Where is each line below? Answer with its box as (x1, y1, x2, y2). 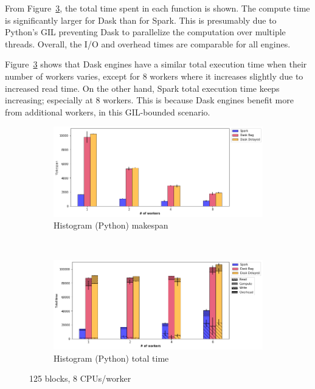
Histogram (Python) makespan (54, 219, 168, 232)
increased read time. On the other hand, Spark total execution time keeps (5, 81, 280, 94)
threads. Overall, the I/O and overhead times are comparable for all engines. (5, 37, 291, 50)
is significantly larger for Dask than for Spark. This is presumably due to (5, 13, 277, 26)
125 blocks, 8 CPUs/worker (29, 372, 131, 385)
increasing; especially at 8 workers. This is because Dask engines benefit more (5, 94, 294, 106)
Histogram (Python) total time (54, 351, 169, 364)
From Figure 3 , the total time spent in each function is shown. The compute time (5, 2, 310, 14)
